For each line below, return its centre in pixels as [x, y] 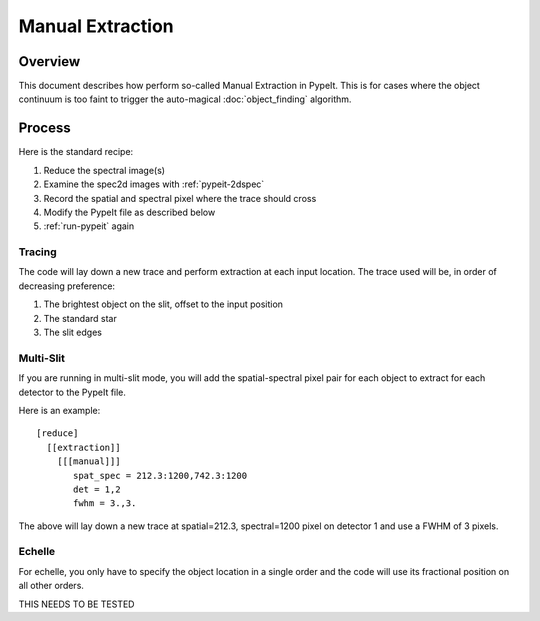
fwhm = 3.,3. [105, 503]
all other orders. [51, 586]
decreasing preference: [66, 286]
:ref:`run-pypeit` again [89, 226]
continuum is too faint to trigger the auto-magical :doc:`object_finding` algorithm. [185, 99]
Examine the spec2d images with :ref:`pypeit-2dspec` [154, 184]
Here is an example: [59, 410]
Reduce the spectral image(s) [104, 170]
